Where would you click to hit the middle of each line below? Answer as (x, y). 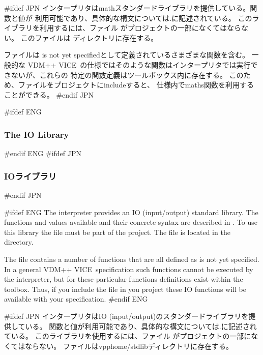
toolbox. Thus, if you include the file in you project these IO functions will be (125, 289)
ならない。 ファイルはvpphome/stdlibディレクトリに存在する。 (129, 346)
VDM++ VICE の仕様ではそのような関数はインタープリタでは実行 (139, 64)
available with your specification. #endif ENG (76, 299)
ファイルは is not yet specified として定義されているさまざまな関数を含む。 (127, 55)
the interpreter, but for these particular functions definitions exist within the (124, 279)
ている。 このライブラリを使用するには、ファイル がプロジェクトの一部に (128, 336)
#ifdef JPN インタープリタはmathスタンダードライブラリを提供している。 (127, 8)
